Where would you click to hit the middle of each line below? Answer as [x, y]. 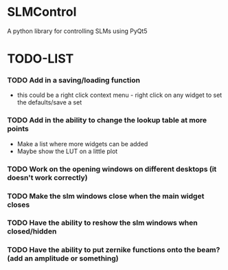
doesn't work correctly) [47, 177]
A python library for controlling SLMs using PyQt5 [77, 31]
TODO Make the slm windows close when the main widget [106, 196]
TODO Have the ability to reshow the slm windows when [102, 223]
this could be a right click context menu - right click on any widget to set [119, 95]
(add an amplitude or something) [63, 258]
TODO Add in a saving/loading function [74, 80]
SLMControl [42, 12]
